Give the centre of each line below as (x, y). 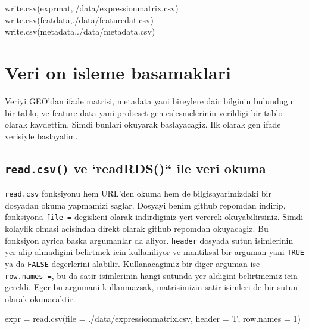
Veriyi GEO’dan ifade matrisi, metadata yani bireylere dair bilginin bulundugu (149, 100)
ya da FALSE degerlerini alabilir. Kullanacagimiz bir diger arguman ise (132, 263)
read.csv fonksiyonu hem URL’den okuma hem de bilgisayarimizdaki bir (138, 193)
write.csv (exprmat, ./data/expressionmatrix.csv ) (92, 8)
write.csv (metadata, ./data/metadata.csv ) (80, 31)
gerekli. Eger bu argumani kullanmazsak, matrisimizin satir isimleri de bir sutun (152, 287)
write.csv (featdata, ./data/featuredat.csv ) (79, 19)
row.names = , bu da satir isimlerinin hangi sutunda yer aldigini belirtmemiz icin (151, 275)
